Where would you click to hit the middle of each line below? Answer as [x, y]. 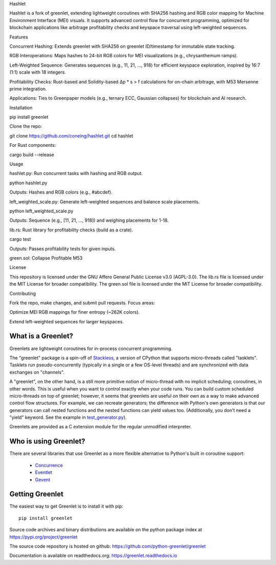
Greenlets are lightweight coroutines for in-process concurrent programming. [91, 349]
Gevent [43, 480]
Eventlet [44, 472]
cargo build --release [32, 155]
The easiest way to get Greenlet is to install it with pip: [66, 506]
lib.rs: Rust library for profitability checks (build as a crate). [71, 230]
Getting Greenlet [37, 494]
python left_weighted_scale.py [41, 211]
